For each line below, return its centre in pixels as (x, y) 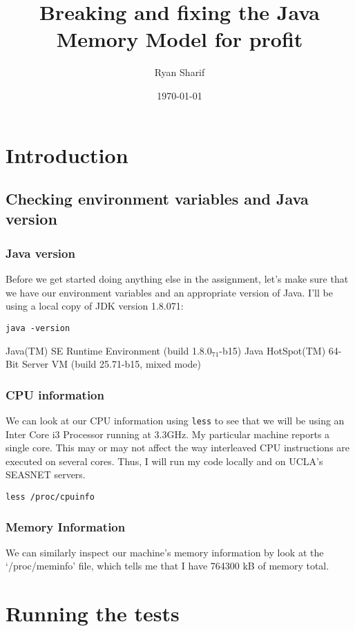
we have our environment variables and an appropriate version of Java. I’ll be (169, 292)
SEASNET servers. (46, 474)
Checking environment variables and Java (157, 199)
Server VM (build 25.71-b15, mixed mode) (112, 364)
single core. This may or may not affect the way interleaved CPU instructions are (178, 448)
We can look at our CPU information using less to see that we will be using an (175, 420)
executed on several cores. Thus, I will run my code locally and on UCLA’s (164, 461)
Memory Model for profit (180, 39)
